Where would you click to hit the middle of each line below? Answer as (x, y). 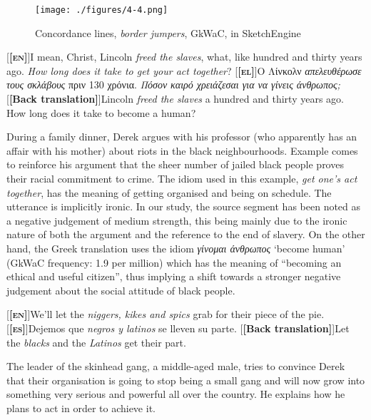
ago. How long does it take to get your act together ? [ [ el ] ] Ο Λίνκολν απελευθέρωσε (184, 70)
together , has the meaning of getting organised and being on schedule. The (169, 192)
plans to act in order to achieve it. (81, 408)
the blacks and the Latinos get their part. (96, 342)
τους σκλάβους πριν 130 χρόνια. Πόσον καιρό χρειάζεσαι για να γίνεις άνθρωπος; (173, 84)
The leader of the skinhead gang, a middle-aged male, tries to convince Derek (176, 366)
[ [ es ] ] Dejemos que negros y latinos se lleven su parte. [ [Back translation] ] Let (178, 328)
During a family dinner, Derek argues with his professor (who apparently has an (182, 137)
